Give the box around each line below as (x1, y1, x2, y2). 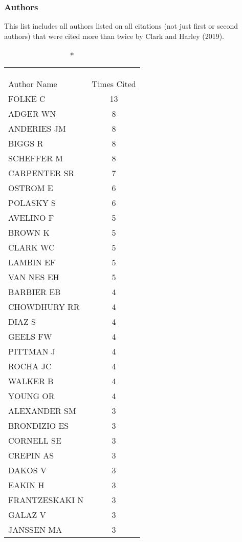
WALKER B (8, 375, 54, 387)
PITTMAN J (8, 345, 56, 358)
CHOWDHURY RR (8, 301, 80, 313)
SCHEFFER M (8, 152, 63, 164)
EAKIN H (8, 479, 45, 491)
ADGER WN (8, 108, 56, 120)
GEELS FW (8, 330, 52, 343)
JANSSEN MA (8, 524, 62, 536)
